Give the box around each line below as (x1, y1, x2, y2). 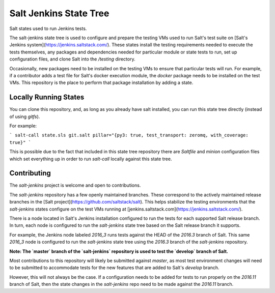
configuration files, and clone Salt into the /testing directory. (9, 56, 135, 62)
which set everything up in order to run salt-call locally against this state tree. (9, 156, 172, 162)
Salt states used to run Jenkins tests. (9, 25, 87, 32)
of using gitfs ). (9, 113, 40, 120)
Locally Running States (9, 93, 85, 102)
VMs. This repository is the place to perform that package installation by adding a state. (9, 79, 194, 86)
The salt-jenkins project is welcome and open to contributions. (9, 182, 141, 188)
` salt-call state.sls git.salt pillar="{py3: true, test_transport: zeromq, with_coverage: (9, 132, 249, 138)
